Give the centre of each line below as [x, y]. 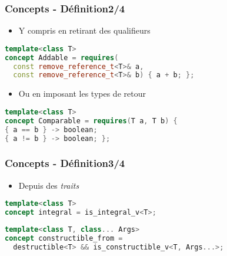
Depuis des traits [49, 185]
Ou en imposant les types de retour [82, 93]
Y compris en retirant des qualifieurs [84, 30]
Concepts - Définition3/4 [65, 163]
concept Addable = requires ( [62, 58]
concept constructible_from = [64, 238]
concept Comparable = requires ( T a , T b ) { [91, 121]
